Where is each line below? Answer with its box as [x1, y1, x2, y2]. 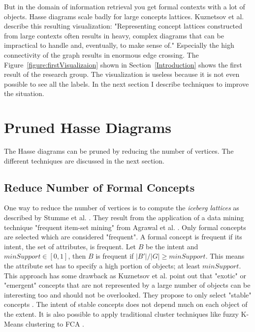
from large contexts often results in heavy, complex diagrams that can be [4, 30, 224, 40]
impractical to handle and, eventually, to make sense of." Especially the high [4, 40, 234, 50]
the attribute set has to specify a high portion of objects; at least [4, 261, 200, 271]
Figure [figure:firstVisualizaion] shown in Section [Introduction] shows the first [4, 59, 242, 69]
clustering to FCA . [26, 318, 84, 329]
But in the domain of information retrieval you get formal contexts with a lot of [4, 1, 245, 11]
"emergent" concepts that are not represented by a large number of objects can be [4, 280, 251, 290]
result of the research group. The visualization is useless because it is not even [4, 69, 240, 79]
